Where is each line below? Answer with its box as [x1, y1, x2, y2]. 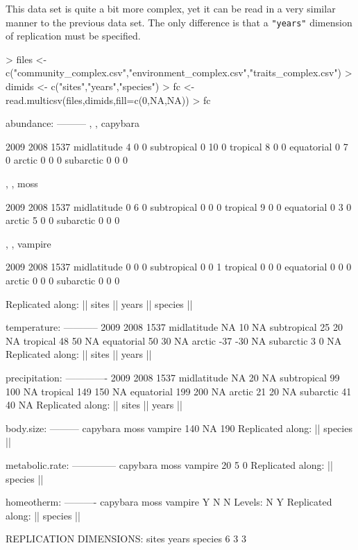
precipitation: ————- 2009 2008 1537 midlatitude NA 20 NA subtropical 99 [6, 370, 340, 384]
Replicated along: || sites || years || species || [6, 296, 193, 311]
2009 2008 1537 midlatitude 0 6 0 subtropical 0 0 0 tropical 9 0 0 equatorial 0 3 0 [6, 199, 352, 214]
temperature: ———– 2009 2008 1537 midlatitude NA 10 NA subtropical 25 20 [6, 320, 343, 334]
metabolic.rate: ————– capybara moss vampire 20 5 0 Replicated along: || [6, 457, 333, 472]
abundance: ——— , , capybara [6, 116, 139, 130]
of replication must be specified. [6, 28, 141, 43]
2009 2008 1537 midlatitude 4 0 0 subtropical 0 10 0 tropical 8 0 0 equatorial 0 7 [6, 139, 348, 153]
